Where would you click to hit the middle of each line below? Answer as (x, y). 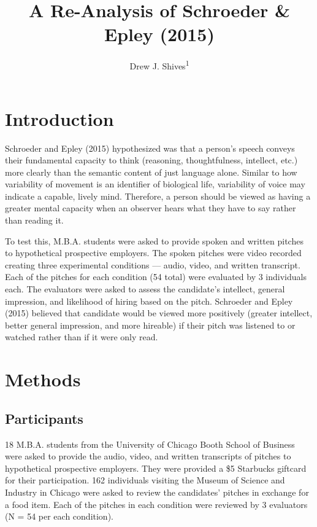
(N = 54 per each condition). (59, 516)
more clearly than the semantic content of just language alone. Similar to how (151, 172)
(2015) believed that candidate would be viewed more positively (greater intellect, (159, 313)
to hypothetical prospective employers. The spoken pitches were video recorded (153, 253)
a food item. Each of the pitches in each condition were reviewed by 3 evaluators (156, 504)
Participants (44, 418)
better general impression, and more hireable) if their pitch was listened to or (150, 325)
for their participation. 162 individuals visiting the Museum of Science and (145, 480)
